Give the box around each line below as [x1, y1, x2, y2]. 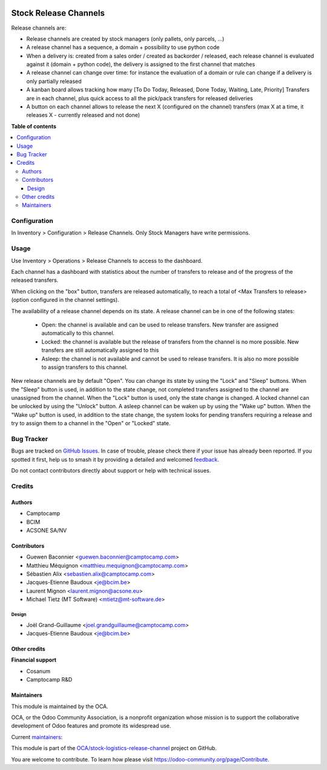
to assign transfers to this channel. [41, 363, 128, 371]
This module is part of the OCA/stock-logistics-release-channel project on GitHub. [11, 745, 217, 752]
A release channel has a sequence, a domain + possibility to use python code [26, 44, 220, 51]
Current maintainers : [11, 733, 63, 740]
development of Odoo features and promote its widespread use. [11, 722, 171, 729]
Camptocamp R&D [26, 676, 73, 683]
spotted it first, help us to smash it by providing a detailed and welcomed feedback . [11, 456, 219, 463]
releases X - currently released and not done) [26, 111, 140, 119]
